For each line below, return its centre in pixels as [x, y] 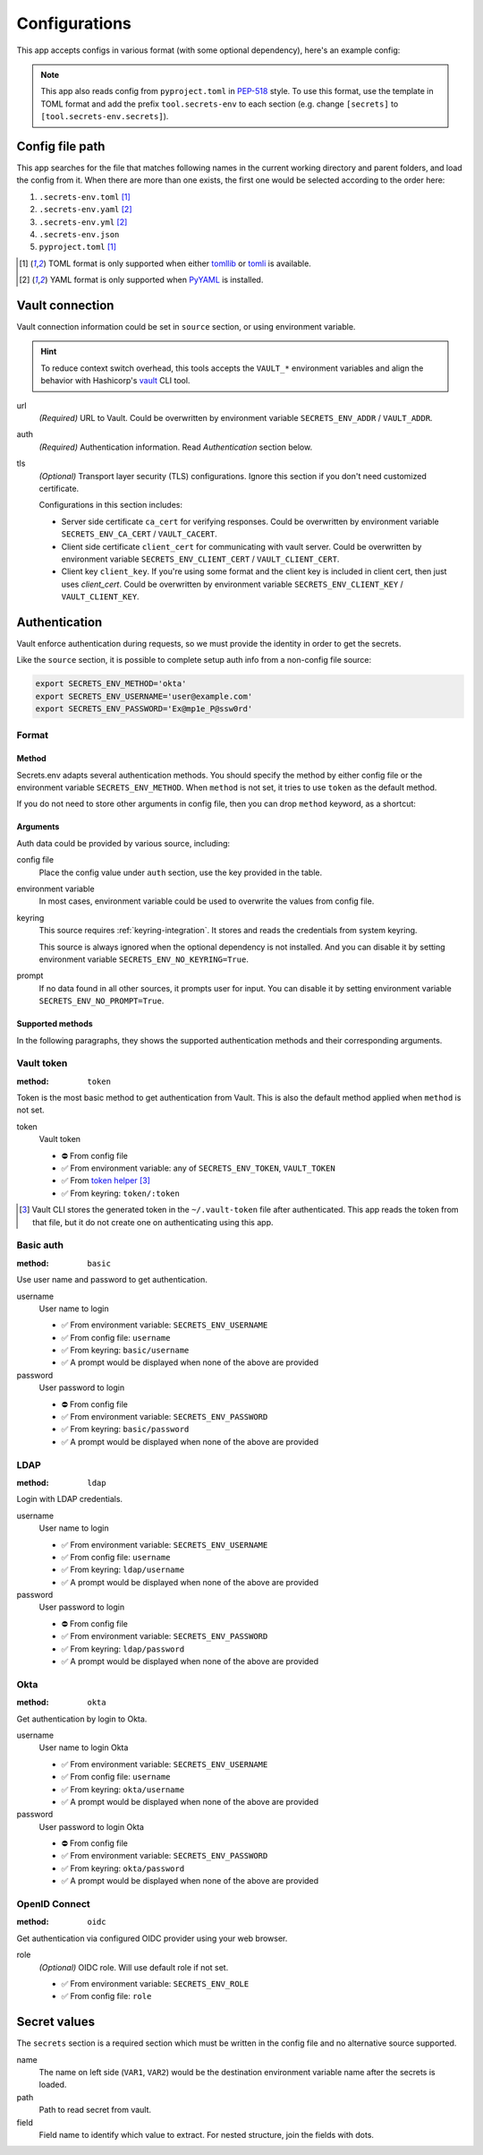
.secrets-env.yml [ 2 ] [83, 222]
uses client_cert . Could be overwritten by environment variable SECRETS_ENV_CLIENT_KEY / [233, 584]
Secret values [56, 2022]
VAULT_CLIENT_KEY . [100, 597]
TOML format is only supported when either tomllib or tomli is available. [180, 263]
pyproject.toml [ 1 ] [77, 247]
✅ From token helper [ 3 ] [106, 1181]
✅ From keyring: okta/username [123, 1789]
